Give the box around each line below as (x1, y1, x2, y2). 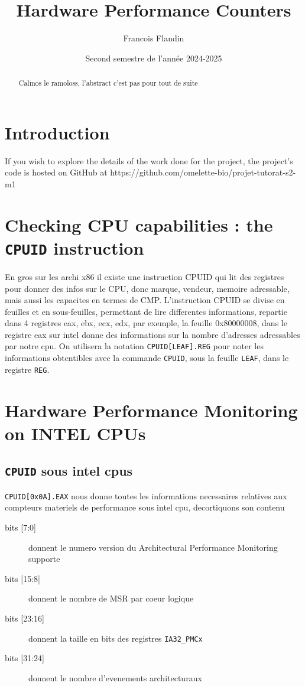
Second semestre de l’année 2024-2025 (85, 51, 222, 64)
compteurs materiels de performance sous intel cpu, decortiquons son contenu (5, 501, 285, 513)
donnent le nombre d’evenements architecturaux (28, 671, 202, 684)
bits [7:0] (5, 521, 36, 534)
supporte (28, 552, 60, 565)
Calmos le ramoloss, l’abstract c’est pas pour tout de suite (18, 78, 198, 88)
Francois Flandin (123, 32, 184, 44)
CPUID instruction (5, 235, 144, 259)
